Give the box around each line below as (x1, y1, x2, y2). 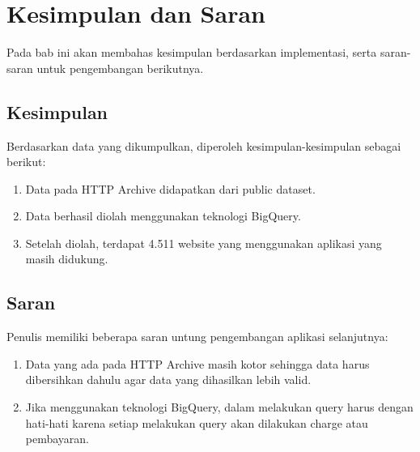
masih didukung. (25, 250, 108, 267)
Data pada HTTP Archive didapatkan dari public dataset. (25, 180, 316, 197)
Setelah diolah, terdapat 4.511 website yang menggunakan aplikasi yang (25, 234, 382, 251)
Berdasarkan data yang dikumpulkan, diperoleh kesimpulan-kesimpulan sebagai (6, 137, 401, 154)
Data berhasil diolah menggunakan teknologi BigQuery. (25, 207, 301, 224)
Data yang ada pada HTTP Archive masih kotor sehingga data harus (25, 355, 370, 372)
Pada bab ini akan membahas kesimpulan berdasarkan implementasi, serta (6, 44, 377, 61)
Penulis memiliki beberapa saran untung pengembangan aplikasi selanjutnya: (6, 328, 388, 345)
